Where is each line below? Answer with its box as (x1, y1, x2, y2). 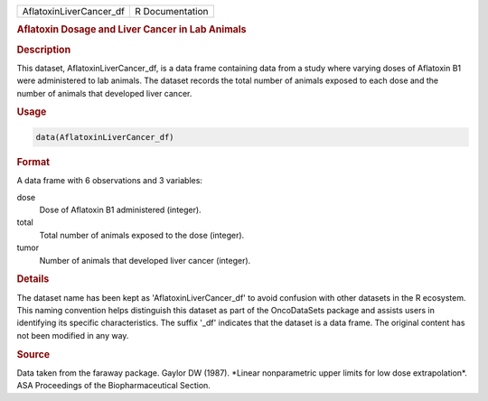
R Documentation (134, 5, 209, 17)
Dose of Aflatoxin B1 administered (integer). (39, 204, 202, 215)
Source (16, 348, 51, 360)
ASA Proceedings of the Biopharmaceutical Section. (16, 380, 211, 391)
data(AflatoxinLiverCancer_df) (35, 132, 175, 142)
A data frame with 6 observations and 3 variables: (16, 175, 203, 186)
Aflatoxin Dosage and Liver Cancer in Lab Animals (16, 23, 248, 36)
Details (16, 273, 50, 285)
